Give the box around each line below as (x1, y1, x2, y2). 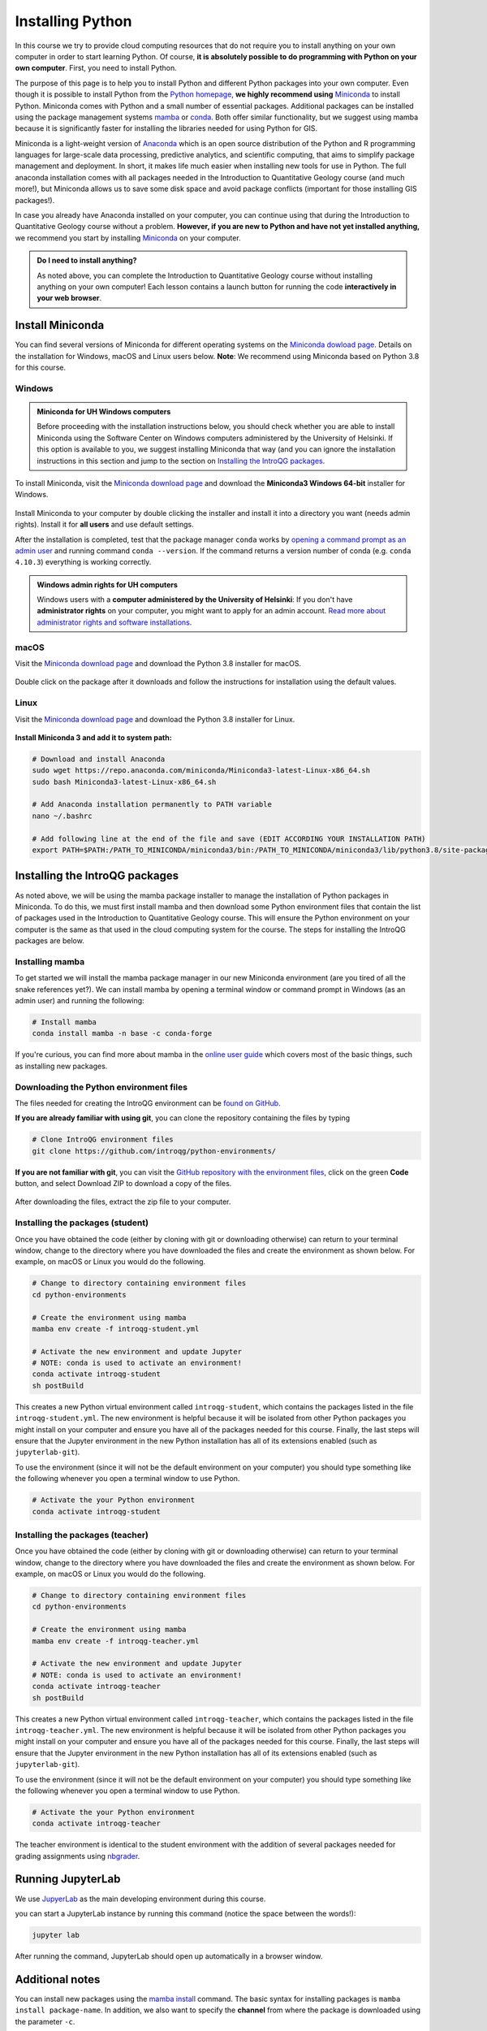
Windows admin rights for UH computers (37, 579, 179, 589)
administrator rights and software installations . (37, 617, 192, 627)
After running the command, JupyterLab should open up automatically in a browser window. (15, 1951, 323, 1961)
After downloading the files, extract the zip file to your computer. (15, 1197, 231, 1206)
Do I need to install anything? (37, 256, 137, 266)
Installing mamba (15, 955, 85, 967)
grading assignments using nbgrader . (15, 1851, 140, 1860)
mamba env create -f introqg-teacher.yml (32, 1636, 200, 1645)
